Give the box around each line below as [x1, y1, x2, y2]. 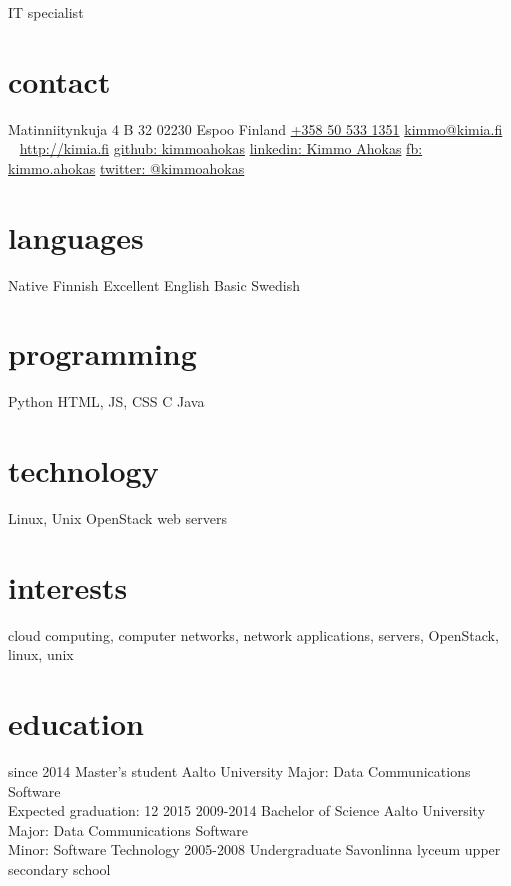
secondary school [8, 859, 111, 880]
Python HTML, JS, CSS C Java [8, 391, 205, 412]
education [8, 703, 144, 744]
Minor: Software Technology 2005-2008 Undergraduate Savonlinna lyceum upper [8, 839, 501, 860]
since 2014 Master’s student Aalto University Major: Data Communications [8, 761, 471, 782]
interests [8, 566, 128, 607]
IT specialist [8, 2, 84, 22]
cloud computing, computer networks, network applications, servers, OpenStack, [8, 624, 499, 645]
